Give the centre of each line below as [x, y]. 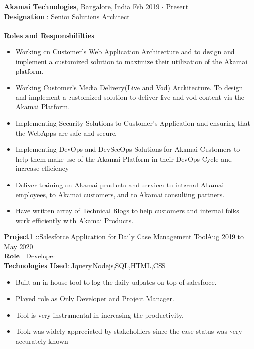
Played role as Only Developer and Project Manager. [95, 298]
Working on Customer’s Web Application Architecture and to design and [125, 52]
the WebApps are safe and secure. [66, 132]
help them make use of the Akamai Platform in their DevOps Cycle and [124, 158]
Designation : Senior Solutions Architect [67, 16]
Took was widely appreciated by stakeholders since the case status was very [129, 331]
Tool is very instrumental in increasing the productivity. [99, 314]
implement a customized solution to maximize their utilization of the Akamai [131, 61]
